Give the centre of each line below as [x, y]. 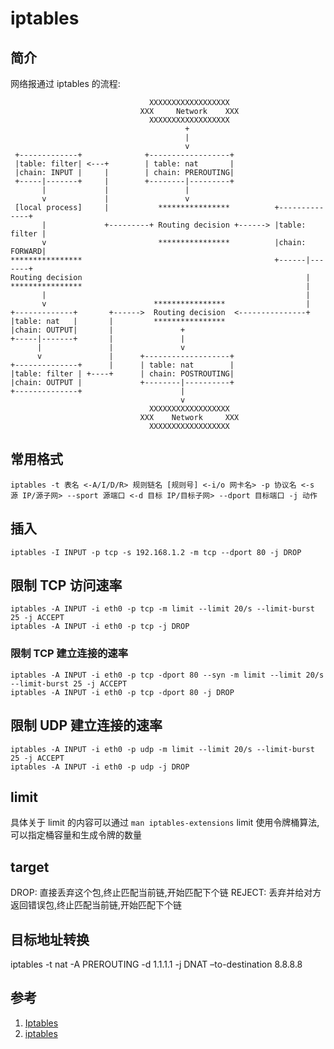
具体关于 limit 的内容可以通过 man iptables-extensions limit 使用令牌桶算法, [165, 823]
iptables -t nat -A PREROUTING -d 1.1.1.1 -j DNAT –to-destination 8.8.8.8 [156, 964]
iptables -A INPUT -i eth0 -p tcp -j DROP [100, 627]
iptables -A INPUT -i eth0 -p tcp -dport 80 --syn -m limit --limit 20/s [167, 675]
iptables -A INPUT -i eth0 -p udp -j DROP [100, 767]
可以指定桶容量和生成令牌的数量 [76, 835]
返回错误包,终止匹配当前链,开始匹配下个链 [96, 905]
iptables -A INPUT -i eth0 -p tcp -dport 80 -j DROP [122, 692]
